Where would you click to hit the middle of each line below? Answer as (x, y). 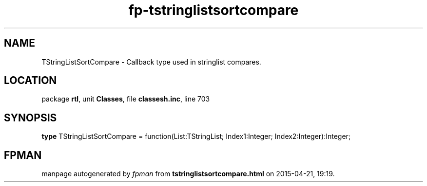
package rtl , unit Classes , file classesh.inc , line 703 (126, 99)
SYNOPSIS (30, 118)
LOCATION (30, 81)
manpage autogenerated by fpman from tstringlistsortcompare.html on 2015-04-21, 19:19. (188, 174)
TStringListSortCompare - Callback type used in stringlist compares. (151, 62)
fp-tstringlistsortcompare (213, 10)
